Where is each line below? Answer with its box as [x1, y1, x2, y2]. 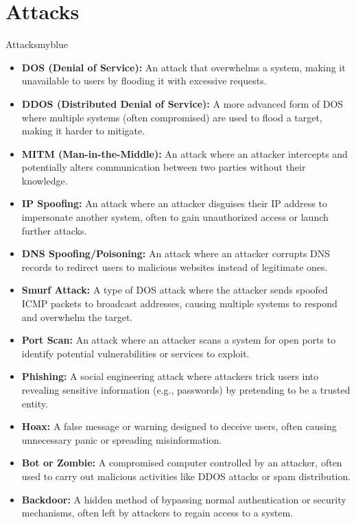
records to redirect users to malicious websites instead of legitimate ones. [21, 259, 328, 274]
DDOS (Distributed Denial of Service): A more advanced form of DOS [21, 96, 344, 110]
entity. [21, 396, 48, 410]
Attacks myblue [5, 37, 69, 51]
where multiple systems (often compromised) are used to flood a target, [21, 110, 322, 124]
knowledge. [21, 173, 68, 187]
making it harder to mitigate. [21, 123, 145, 138]
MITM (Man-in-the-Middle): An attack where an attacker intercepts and [21, 146, 348, 160]
